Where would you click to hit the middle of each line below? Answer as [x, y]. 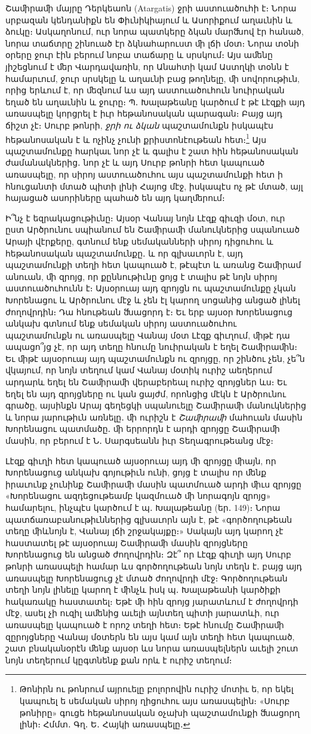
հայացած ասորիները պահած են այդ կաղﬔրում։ [115, 198]
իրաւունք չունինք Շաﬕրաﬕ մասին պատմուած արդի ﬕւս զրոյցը [153, 484]
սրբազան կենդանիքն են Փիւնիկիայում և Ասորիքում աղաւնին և [149, 19]
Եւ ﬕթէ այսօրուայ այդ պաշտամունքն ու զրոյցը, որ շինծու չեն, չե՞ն [155, 358]
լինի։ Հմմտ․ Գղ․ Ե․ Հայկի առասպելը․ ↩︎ [105, 724]
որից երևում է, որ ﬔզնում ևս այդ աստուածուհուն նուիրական [145, 90]
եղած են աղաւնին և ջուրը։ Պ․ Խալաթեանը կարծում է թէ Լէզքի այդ [155, 101]
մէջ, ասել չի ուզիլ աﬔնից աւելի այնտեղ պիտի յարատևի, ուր [142, 613]
